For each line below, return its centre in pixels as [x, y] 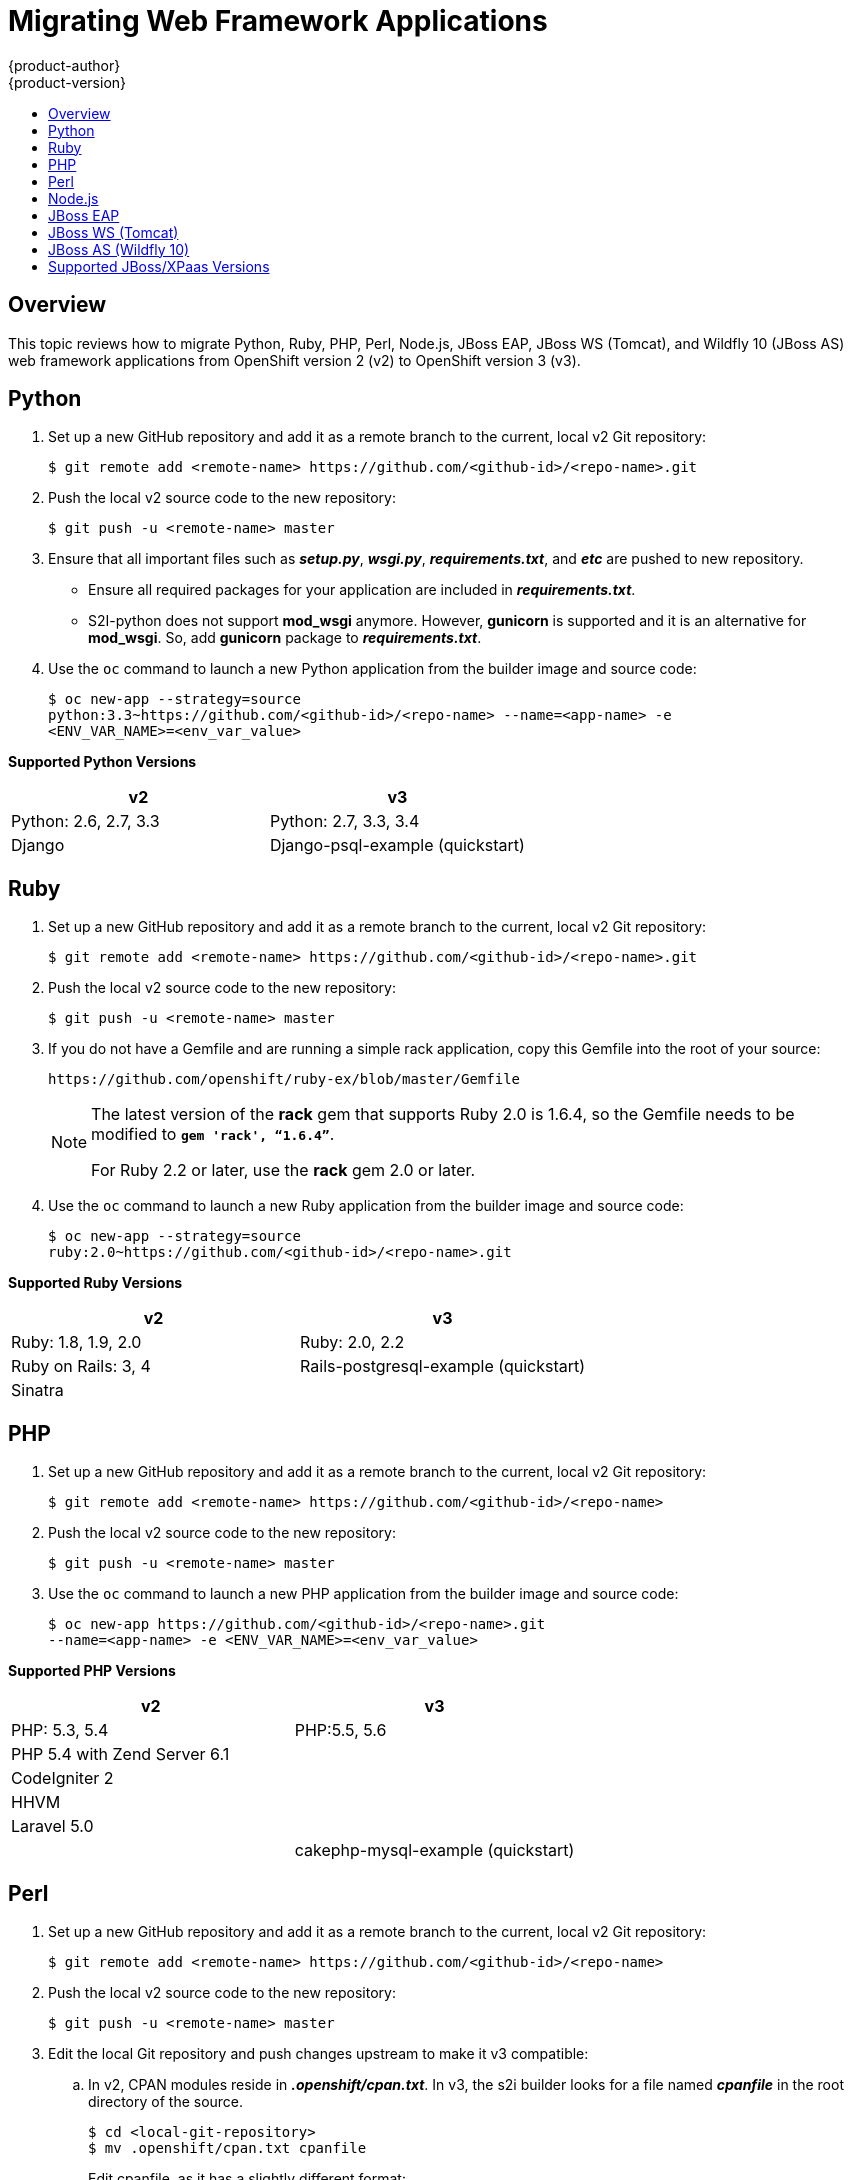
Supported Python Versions [102, 762]
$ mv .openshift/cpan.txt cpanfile [227, 2147]
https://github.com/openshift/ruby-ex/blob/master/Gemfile [284, 1079]
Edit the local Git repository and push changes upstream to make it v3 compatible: [318, 2053]
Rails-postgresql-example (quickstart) [443, 1366]
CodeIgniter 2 [62, 1778]
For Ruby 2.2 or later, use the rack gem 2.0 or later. [283, 1170]
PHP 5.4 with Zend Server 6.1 [120, 1754]
